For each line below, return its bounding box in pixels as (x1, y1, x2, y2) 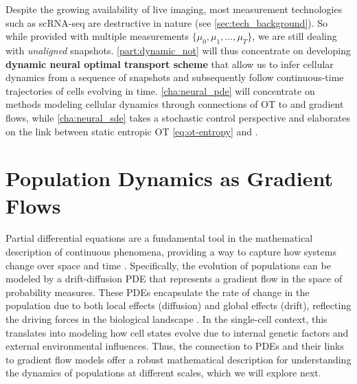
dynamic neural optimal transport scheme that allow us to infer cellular (5, 56, 334, 71)
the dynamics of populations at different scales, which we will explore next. (5, 365, 321, 380)
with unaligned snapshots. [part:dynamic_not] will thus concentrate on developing (5, 43, 351, 57)
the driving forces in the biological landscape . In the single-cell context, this (5, 312, 327, 326)
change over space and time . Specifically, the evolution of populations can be (5, 258, 331, 272)
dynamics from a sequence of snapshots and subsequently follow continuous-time (5, 70, 344, 84)
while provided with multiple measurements (5, 29, 189, 43)
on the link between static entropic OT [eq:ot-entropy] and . (5, 124, 258, 138)
